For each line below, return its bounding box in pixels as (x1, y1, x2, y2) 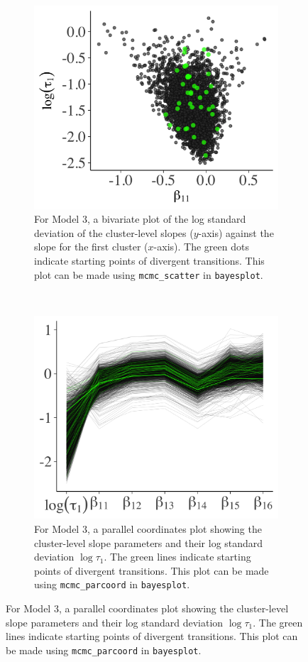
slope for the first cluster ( (34, 239, 148, 254)
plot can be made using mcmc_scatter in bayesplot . (34, 267, 263, 282)
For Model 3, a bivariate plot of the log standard (34, 211, 246, 226)
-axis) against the (198, 225, 274, 240)
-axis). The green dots (153, 239, 249, 254)
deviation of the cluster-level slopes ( (34, 225, 194, 240)
